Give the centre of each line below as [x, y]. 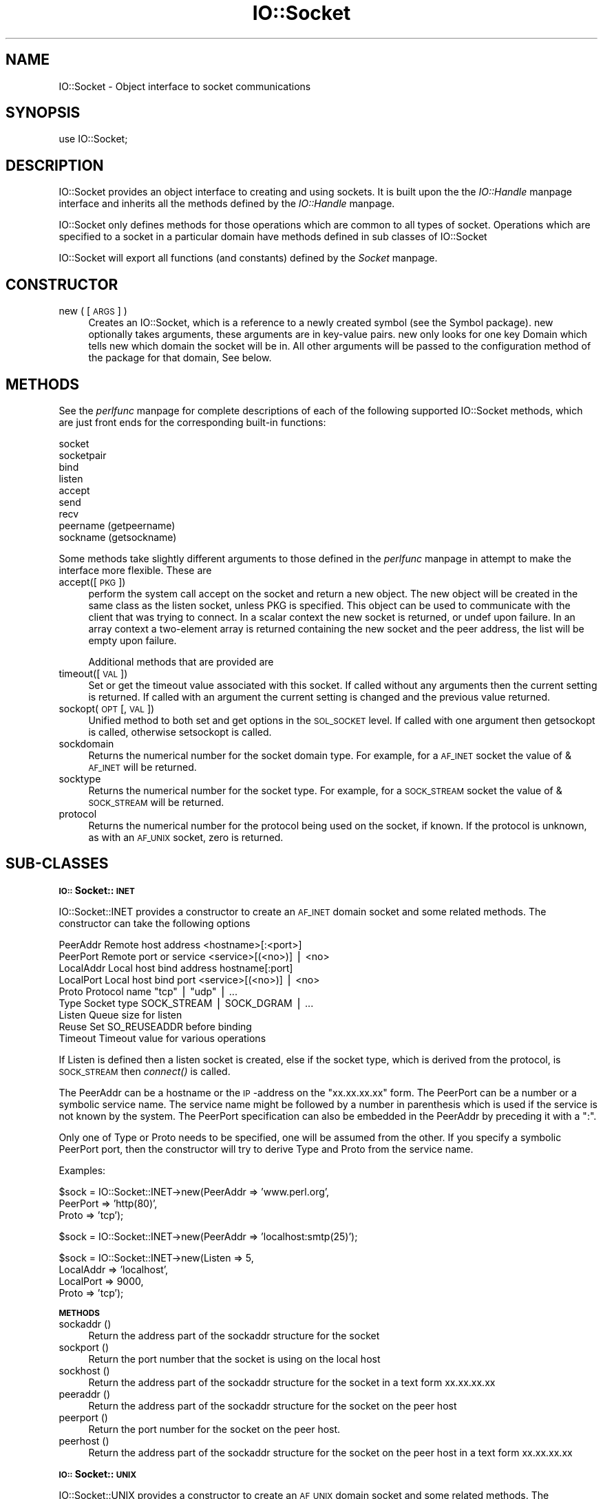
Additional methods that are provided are [181, 661]
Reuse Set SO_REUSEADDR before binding [155, 1026]
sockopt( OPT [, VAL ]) [107, 708]
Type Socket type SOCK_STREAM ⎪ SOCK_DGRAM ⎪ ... [186, 1003]
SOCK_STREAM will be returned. [156, 802]
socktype [80, 778]
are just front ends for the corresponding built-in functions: [192, 422]
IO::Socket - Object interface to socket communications [185, 86]
